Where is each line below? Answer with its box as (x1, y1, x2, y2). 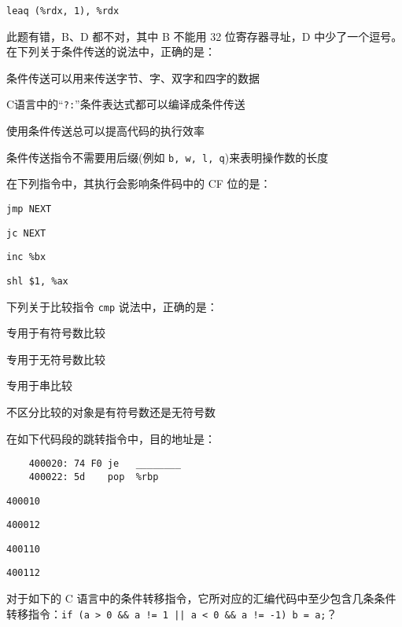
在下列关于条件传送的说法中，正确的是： (6, 43, 216, 60)
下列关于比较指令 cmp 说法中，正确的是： (6, 298, 218, 314)
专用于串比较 (6, 377, 72, 394)
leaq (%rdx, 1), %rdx (6, 5, 120, 16)
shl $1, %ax (6, 275, 68, 287)
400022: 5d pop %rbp (28, 471, 159, 482)
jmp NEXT (6, 203, 52, 214)
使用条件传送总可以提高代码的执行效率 (6, 123, 205, 139)
